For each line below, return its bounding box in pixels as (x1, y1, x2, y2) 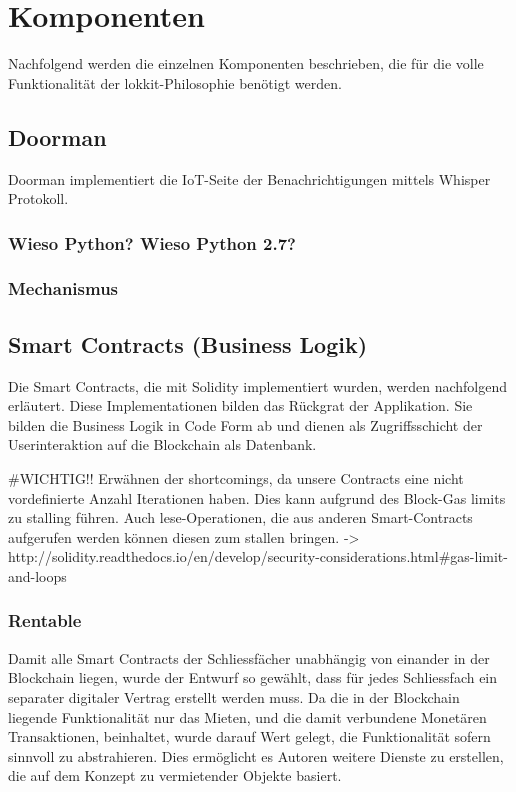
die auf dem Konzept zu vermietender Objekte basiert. (8, 765, 342, 786)
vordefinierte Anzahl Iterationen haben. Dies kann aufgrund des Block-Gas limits (8, 487, 506, 508)
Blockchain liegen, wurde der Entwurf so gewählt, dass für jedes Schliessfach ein (8, 667, 498, 688)
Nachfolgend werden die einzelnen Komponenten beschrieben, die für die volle (8, 53, 484, 74)
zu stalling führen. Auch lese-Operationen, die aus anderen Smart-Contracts (8, 507, 473, 528)
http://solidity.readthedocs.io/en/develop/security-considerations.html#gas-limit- (8, 546, 508, 567)
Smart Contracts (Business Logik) (8, 328, 368, 359)
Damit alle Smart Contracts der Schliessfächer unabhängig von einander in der (8, 647, 490, 668)
